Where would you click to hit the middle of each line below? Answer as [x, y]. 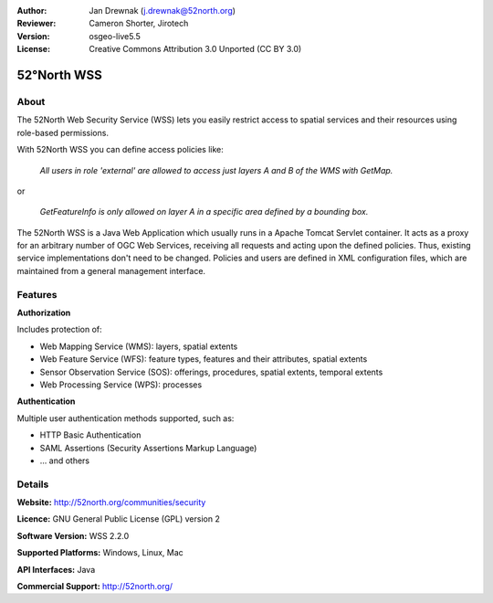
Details [33, 484]
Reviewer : [37, 24]
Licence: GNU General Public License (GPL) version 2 [119, 519]
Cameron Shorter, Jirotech [139, 24]
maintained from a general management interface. [111, 270]
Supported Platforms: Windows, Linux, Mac [100, 553]
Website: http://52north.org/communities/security [111, 503]
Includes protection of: [59, 330]
